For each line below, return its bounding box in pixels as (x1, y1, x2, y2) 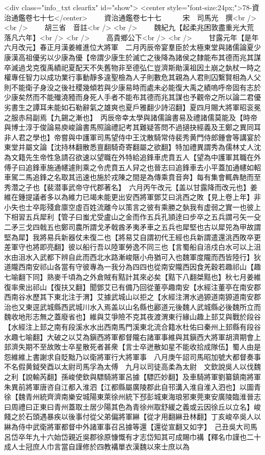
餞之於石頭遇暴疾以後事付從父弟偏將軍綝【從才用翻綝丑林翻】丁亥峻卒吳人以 (4, 411, 261, 422)
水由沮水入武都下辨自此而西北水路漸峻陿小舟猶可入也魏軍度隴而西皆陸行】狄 (4, 251, 261, 262)
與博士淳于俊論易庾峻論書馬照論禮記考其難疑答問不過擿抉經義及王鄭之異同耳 (4, 122, 261, 132)
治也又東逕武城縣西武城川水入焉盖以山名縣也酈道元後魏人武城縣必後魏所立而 (4, 301, 261, 312)
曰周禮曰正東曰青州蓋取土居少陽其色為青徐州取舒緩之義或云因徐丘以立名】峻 (4, 401, 261, 412)
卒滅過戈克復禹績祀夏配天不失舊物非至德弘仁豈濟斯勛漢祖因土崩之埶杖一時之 (4, 62, 261, 72)
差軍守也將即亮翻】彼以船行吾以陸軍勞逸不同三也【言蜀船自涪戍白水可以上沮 (4, 242, 261, 252)
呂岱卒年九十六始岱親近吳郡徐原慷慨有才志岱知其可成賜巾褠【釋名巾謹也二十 (4, 431, 261, 442)
